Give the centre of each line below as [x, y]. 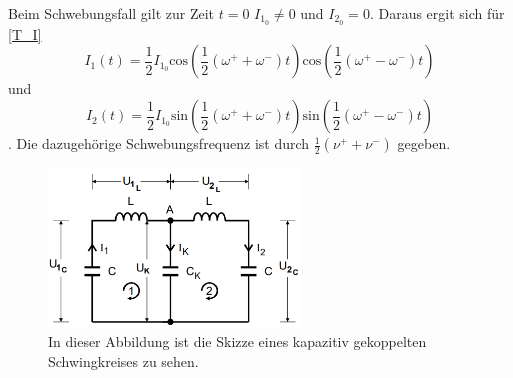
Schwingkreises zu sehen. [123, 360]
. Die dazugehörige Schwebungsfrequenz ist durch [159, 143]
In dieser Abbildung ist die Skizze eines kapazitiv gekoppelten [237, 340]
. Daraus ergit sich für [437, 13]
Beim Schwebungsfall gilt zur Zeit [111, 13]
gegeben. [424, 143]
